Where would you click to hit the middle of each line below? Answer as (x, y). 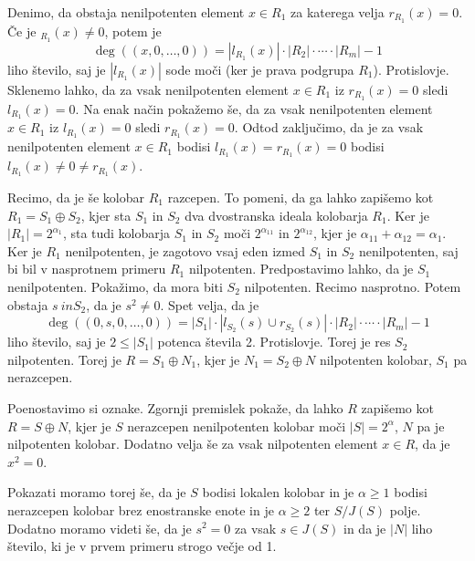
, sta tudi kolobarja (116, 233)
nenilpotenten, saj (408, 250)
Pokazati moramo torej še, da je (97, 492)
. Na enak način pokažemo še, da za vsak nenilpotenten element (254, 108)
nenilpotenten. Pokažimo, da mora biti (115, 286)
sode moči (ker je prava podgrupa (260, 69)
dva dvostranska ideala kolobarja (276, 215)
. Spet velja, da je (210, 304)
